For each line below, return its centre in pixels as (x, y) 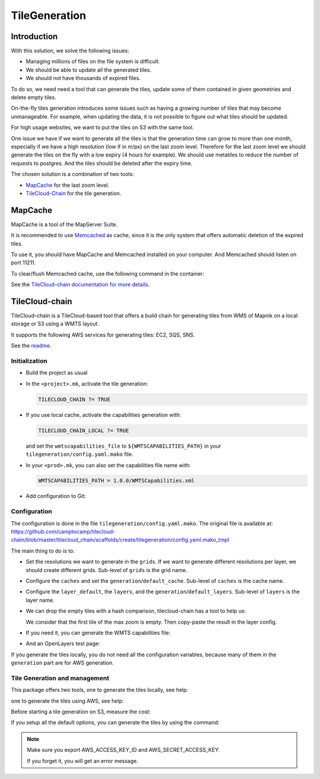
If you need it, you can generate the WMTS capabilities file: (98, 633)
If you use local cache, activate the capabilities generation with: (103, 414)
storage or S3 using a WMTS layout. (55, 324)
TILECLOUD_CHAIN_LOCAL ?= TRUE (84, 430)
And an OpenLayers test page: (63, 644)
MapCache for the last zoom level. (68, 185)
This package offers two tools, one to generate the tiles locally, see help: (100, 690)
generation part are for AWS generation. (62, 663)
